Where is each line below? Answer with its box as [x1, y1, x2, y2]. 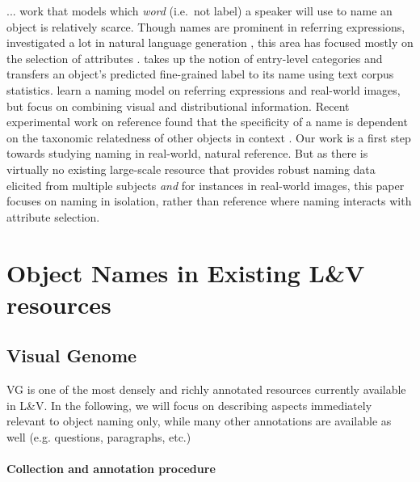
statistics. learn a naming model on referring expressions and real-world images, [6, 81, 401, 98]
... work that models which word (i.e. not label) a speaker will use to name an [6, 2, 393, 19]
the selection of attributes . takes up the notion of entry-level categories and [6, 49, 383, 66]
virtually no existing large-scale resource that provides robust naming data [6, 160, 376, 177]
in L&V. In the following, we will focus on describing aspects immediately [6, 396, 372, 413]
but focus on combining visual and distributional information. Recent [6, 97, 350, 114]
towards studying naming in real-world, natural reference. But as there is [6, 145, 368, 162]
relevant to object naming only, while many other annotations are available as [6, 412, 392, 429]
